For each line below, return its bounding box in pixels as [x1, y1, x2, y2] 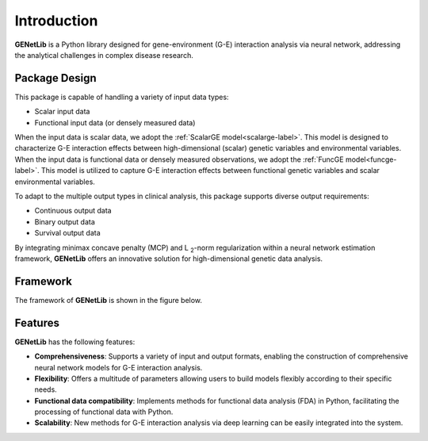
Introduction [14, 12, 98, 29]
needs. [34, 385, 57, 394]
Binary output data [34, 217, 95, 226]
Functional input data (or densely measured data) [34, 117, 196, 127]
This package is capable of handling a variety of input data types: [14, 92, 229, 102]
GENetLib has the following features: [14, 337, 136, 347]
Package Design [14, 71, 97, 85]
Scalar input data [34, 107, 90, 117]
